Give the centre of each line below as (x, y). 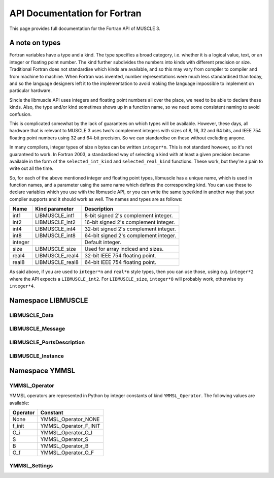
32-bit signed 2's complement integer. (130, 229)
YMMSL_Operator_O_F (67, 453)
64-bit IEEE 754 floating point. (121, 262)
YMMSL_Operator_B (64, 446)
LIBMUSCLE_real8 (57, 262)
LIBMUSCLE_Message (37, 329)
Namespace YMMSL (42, 371)
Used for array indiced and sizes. (124, 249)
